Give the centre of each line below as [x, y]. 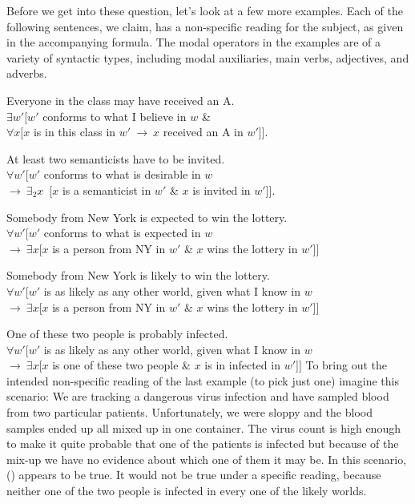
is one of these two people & [122, 365]
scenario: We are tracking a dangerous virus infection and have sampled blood [198, 396]
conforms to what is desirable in [122, 174]
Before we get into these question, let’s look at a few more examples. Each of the [205, 10]
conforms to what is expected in [122, 233]
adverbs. [27, 73]
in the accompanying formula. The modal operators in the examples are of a [193, 42]
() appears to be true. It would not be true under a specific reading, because [194, 475]
